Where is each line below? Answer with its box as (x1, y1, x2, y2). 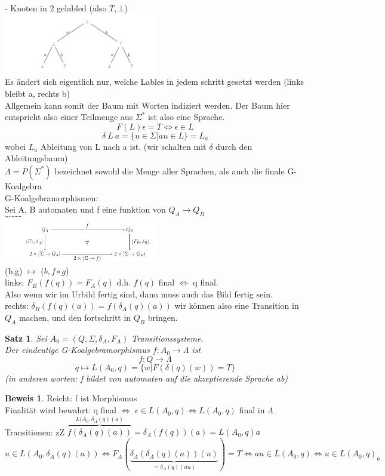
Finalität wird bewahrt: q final (5, 404, 116, 416)
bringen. (147, 311, 178, 323)
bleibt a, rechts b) (5, 87, 70, 100)
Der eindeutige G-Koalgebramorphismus (5, 343, 150, 356)
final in (239, 404, 265, 416)
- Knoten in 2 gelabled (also (5, 2, 107, 14)
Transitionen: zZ (5, 425, 65, 438)
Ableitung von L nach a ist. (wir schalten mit (40, 140, 207, 152)
